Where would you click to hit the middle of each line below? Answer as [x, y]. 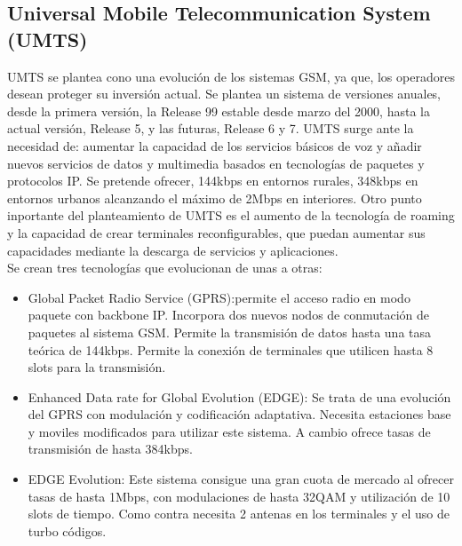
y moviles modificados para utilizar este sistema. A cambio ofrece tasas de [229, 431]
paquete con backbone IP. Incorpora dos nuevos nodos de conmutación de [229, 315]
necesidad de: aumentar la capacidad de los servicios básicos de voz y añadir [215, 145]
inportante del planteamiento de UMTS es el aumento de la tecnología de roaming [231, 215]
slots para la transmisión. [97, 367]
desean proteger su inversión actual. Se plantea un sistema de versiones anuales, [224, 94]
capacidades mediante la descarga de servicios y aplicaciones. [173, 250]
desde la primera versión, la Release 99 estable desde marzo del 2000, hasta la [219, 111]
